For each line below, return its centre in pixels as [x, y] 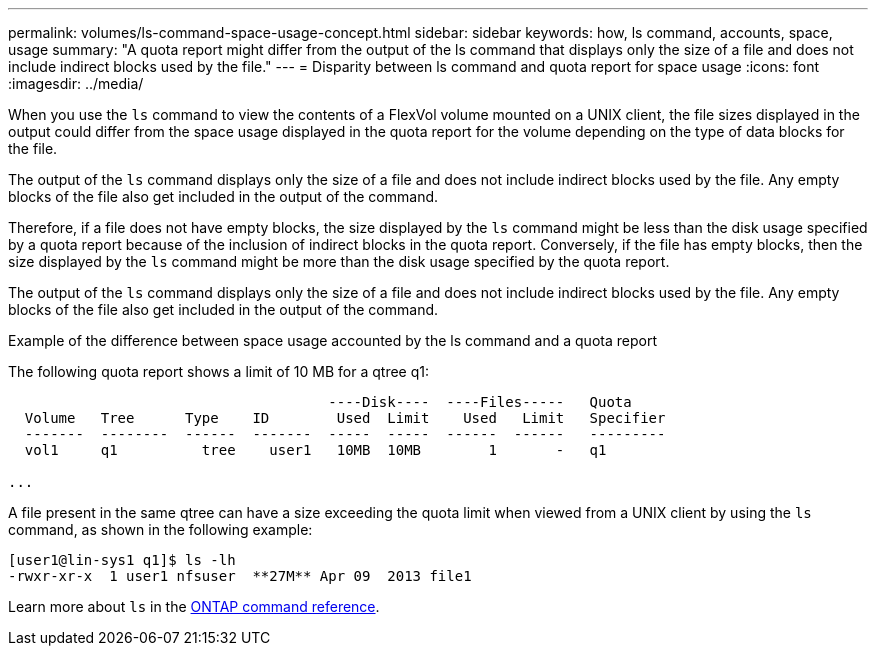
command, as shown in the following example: [160, 529]
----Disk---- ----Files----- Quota [480, 402]
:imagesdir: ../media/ [76, 83]
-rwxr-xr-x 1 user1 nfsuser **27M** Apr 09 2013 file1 [240, 576]
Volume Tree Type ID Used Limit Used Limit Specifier [345, 418]
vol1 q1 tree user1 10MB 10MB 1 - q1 [315, 450]
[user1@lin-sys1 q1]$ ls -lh [122, 560]
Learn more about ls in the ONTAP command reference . [194, 606]
